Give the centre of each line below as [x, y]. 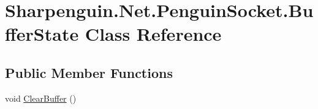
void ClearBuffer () [41, 98]
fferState [42, 34]
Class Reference [153, 34]
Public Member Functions [89, 72]
